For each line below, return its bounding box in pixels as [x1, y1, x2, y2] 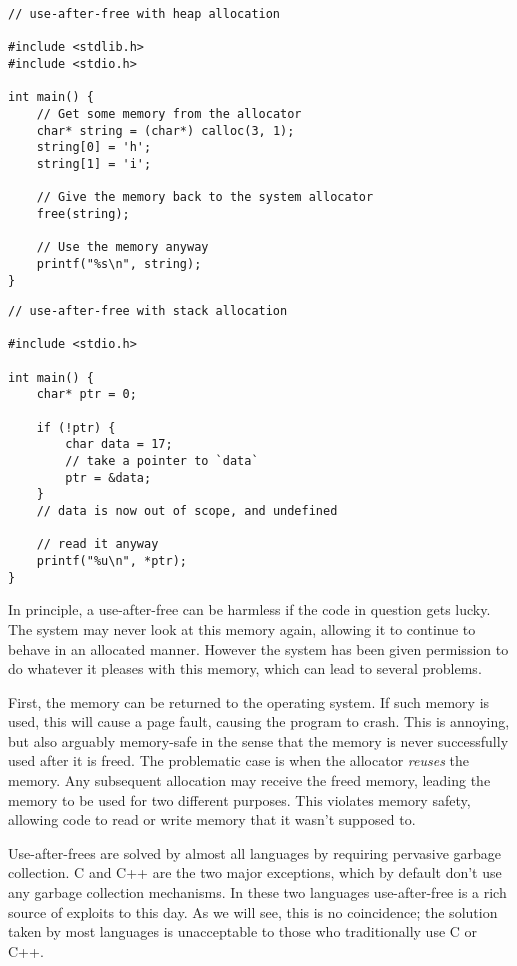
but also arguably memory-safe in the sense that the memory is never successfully [8, 730, 509, 751]
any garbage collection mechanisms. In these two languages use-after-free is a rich [8, 882, 507, 903]
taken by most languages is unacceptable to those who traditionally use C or [8, 921, 478, 942]
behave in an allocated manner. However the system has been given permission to [8, 638, 509, 659]
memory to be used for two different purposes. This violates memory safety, [8, 789, 471, 810]
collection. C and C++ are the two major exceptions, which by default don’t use [8, 862, 502, 883]
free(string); [36, 206, 130, 221]
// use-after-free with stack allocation [8, 304, 288, 319]
